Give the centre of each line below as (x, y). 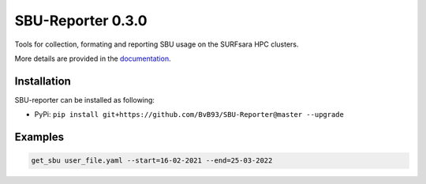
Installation (43, 81)
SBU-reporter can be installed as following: (85, 100)
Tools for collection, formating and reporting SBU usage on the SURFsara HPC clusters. (157, 44)
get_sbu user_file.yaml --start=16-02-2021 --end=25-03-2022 (152, 161)
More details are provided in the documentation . (93, 58)
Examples (39, 137)
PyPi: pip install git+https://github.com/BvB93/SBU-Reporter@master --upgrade (189, 115)
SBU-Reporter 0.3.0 (81, 21)
